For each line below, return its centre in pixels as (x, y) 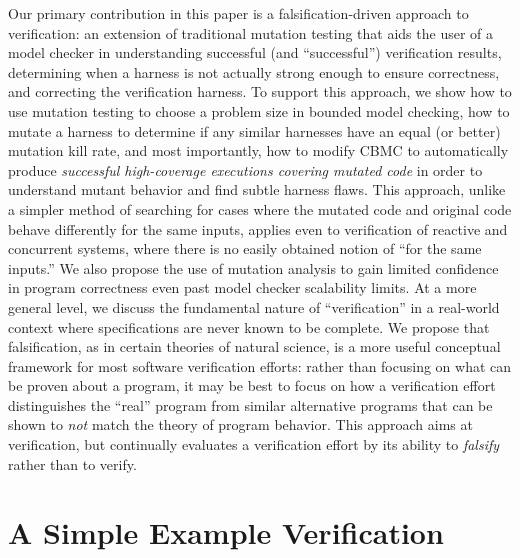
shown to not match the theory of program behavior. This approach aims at (240, 424)
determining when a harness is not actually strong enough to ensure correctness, (254, 71)
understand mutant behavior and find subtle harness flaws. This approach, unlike (257, 189)
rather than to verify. (72, 463)
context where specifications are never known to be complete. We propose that (249, 326)
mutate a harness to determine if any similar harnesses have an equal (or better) (254, 130)
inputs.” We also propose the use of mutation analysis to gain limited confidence (253, 267)
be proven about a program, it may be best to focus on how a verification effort (252, 385)
